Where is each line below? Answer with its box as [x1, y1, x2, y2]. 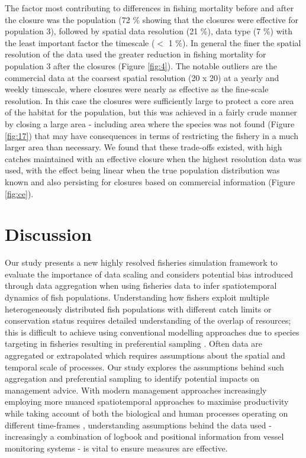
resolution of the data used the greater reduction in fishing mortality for [5, 48, 266, 60]
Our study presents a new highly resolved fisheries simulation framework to [5, 256, 278, 269]
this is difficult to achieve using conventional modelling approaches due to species [5, 325, 299, 338]
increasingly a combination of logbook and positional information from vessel [5, 430, 284, 443]
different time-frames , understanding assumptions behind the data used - [5, 418, 272, 431]
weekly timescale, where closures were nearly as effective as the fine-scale [5, 83, 269, 95]
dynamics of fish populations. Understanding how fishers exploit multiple [5, 291, 269, 303]
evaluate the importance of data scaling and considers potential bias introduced [5, 267, 293, 280]
